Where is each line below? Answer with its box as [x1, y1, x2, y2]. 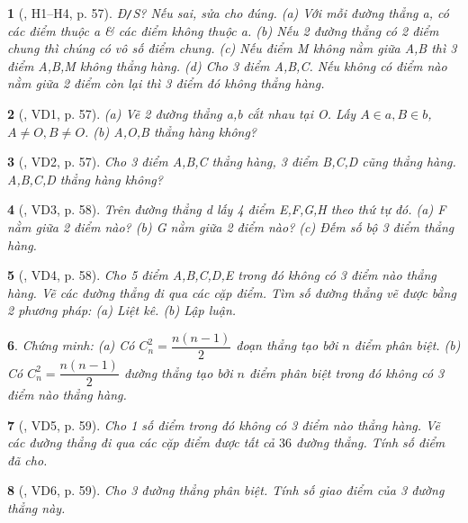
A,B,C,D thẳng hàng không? [7, 169, 163, 188]
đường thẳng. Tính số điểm [296, 433, 445, 452]
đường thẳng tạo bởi [123, 363, 233, 382]
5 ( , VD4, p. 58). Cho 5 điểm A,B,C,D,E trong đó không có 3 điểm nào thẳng [7, 266, 436, 284]
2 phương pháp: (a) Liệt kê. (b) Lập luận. [7, 301, 237, 320]
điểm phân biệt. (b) [354, 336, 461, 355]
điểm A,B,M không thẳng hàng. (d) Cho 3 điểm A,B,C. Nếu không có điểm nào [7, 56, 447, 75]
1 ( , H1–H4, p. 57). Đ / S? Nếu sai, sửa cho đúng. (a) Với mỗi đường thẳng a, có [7, 4, 449, 22]
